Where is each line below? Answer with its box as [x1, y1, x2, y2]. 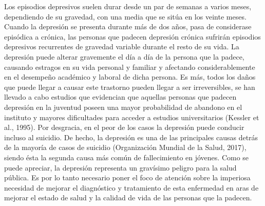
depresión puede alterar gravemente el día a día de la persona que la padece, [4, 51, 244, 62]
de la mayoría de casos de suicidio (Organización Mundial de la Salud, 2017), [4, 142, 247, 153]
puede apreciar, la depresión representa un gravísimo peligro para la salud [4, 162, 237, 173]
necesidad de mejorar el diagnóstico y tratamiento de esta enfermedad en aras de [4, 182, 259, 193]
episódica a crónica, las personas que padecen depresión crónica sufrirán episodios [4, 31, 261, 42]
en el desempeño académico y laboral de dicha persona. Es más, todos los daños [4, 71, 256, 82]
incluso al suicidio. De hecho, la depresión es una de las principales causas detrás [4, 132, 258, 142]
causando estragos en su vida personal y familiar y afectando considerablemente [4, 61, 255, 72]
